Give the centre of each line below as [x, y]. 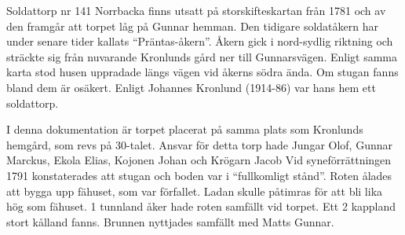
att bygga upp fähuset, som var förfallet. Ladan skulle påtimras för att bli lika [195, 191]
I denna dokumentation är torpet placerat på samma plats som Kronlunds [185, 129]
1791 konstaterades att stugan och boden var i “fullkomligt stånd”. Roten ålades [199, 175]
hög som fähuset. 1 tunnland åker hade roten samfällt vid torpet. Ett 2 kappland [201, 206]
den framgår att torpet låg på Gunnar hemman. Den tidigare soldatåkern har [192, 26]
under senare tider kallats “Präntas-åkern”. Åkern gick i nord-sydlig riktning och [200, 41]
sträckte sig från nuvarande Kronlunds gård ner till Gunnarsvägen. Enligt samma [202, 56]
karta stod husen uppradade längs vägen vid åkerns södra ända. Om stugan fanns [202, 72]
